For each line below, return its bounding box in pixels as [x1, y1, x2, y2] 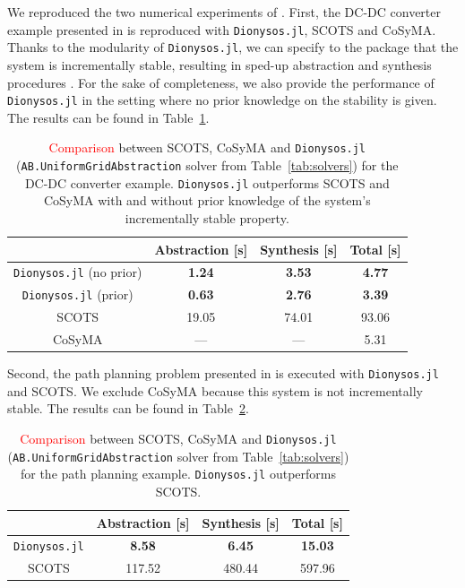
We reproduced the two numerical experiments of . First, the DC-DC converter [7, 3, 441, 21]
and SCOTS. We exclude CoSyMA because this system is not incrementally [7, 381, 423, 400]
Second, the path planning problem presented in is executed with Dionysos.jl [7, 364, 439, 383]
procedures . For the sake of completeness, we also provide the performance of [7, 73, 435, 91]
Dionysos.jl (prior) [22, 285, 133, 304]
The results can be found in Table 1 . [7, 108, 210, 126]
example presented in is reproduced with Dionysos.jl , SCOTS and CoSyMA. [7, 20, 436, 39]
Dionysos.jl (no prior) [13, 263, 142, 281]
